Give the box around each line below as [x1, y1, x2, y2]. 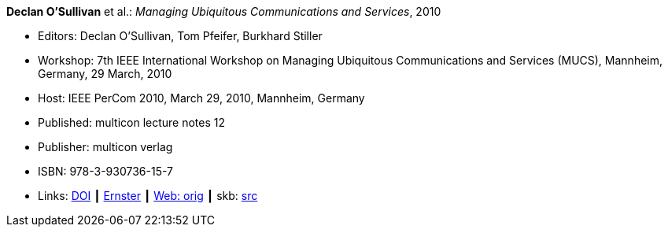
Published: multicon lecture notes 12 [38, 116, 226, 129]
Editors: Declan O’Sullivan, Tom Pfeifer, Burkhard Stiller [38, 29, 323, 43]
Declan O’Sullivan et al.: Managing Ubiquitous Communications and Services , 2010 [6, 5, 441, 18]
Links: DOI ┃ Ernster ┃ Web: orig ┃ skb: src [38, 189, 258, 202]
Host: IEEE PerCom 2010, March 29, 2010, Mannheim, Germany [38, 91, 365, 105]
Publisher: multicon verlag [38, 140, 173, 153]
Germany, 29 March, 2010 [38, 67, 172, 80]
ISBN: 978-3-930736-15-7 [38, 165, 173, 178]
